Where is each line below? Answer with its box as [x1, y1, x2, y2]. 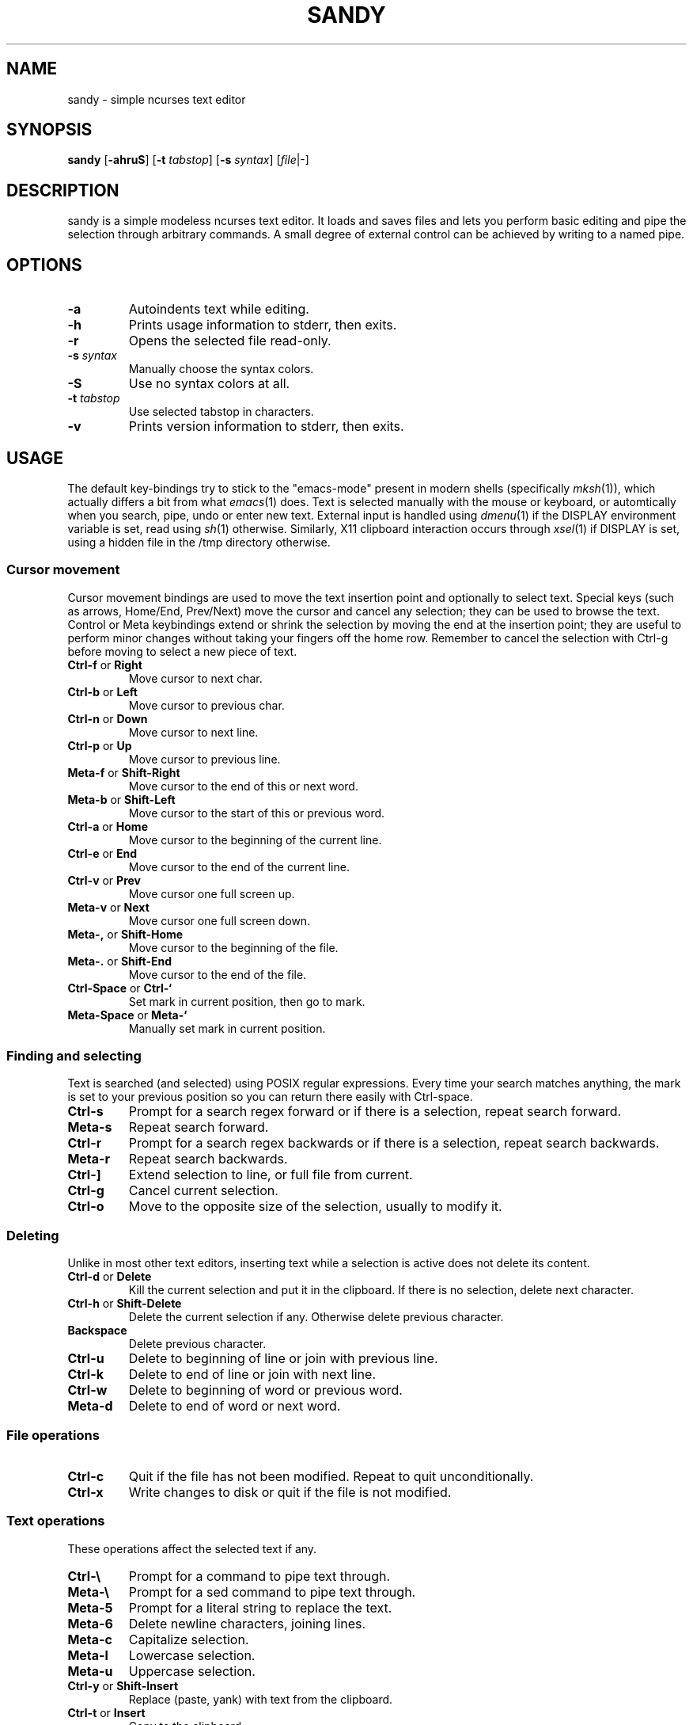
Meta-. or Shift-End [67, 954, 172, 968]
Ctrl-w [67, 1382, 108, 1399]
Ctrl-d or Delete [67, 1270, 152, 1284]
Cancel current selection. [128, 1182, 278, 1199]
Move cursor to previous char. [128, 698, 285, 712]
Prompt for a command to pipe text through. [128, 1567, 391, 1584]
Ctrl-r [67, 1135, 102, 1152]
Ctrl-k [67, 1366, 104, 1383]
